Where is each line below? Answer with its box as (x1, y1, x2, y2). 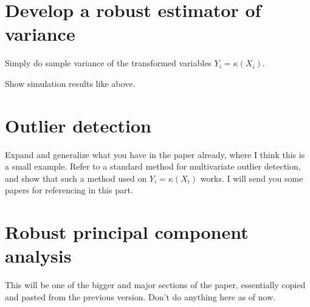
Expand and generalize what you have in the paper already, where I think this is (5, 148, 305, 160)
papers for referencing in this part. (5, 184, 133, 196)
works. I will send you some (200, 171, 303, 184)
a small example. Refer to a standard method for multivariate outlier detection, (5, 160, 301, 173)
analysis (5, 243, 72, 268)
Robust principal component (5, 219, 249, 244)
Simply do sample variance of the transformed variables (5, 57, 212, 69)
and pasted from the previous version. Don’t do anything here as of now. (5, 290, 276, 303)
